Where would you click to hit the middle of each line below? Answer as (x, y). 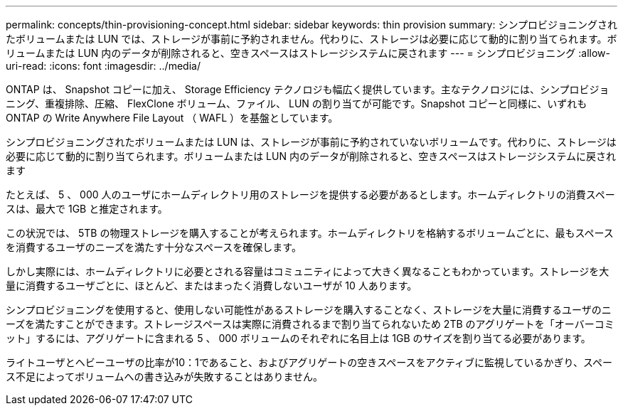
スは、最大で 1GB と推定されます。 (87, 209)
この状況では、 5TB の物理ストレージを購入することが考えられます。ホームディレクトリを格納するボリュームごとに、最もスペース (310, 233)
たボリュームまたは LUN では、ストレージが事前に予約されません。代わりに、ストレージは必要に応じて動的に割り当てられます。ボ (311, 39)
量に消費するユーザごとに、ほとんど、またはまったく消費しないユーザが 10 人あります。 (212, 285)
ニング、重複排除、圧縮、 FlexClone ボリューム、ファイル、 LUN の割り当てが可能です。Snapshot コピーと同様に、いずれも (297, 103)
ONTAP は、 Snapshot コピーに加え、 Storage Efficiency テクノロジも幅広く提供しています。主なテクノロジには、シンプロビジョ (308, 89)
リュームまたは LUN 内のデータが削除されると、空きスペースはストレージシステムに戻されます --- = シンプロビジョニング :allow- (308, 53)
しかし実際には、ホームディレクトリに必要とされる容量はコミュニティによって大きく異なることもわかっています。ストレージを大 (308, 271)
